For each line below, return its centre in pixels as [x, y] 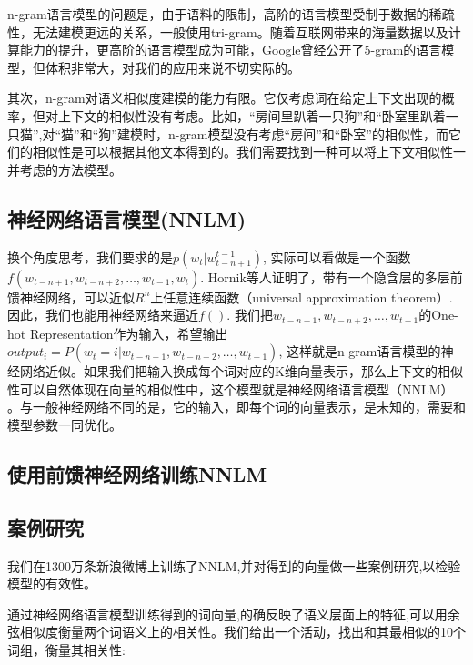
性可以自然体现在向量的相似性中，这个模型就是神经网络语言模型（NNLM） [231, 389]
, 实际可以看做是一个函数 [337, 256]
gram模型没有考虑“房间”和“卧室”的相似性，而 [314, 133]
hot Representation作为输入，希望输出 [118, 333]
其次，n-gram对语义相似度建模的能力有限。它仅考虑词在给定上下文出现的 [225, 98]
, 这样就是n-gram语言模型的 [360, 351]
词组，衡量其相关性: [66, 649]
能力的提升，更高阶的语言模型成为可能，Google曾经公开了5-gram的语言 [231, 50]
